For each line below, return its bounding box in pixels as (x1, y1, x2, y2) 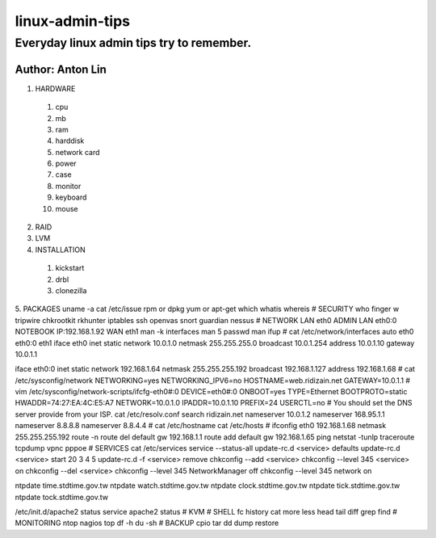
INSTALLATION (35, 245, 86, 254)
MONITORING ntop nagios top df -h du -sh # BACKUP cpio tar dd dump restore (15, 518, 279, 528)
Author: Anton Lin (15, 62, 107, 76)
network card (55, 147, 100, 157)
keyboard (55, 192, 87, 202)
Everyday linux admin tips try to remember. (15, 36, 252, 50)
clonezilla (55, 285, 87, 295)
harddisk (55, 136, 85, 145)
